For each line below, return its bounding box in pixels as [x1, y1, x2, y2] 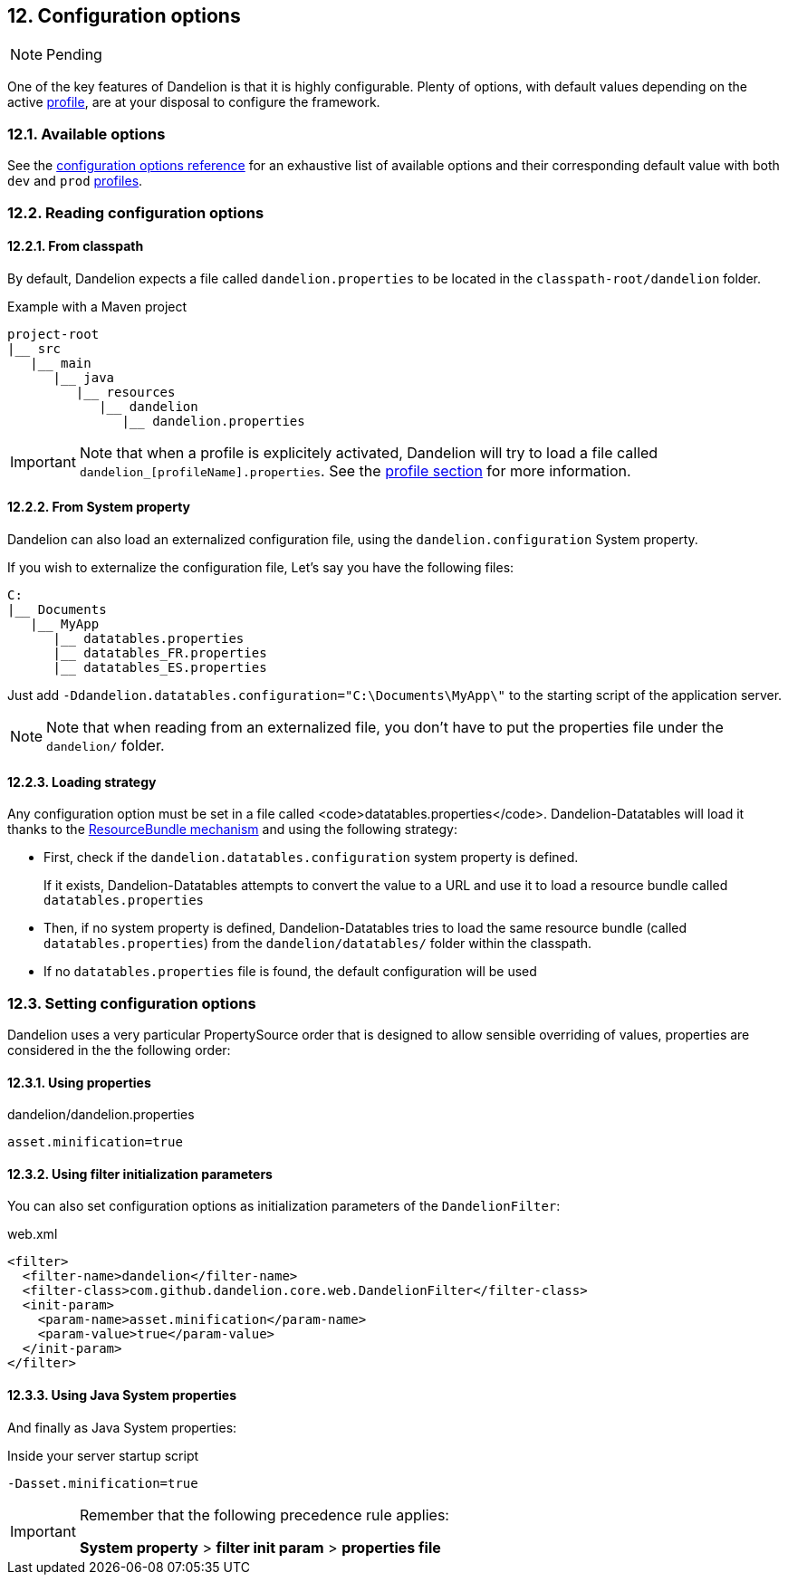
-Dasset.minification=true [7, 1475, 198, 1491]
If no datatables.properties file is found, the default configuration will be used [43, 964, 537, 980]
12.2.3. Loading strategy [7, 773, 157, 790]
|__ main [30, 355, 91, 370]
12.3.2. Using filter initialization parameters [7, 1165, 273, 1182]
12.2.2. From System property [7, 499, 191, 515]
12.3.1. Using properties [7, 1074, 151, 1090]
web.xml [7, 1226, 58, 1242]
